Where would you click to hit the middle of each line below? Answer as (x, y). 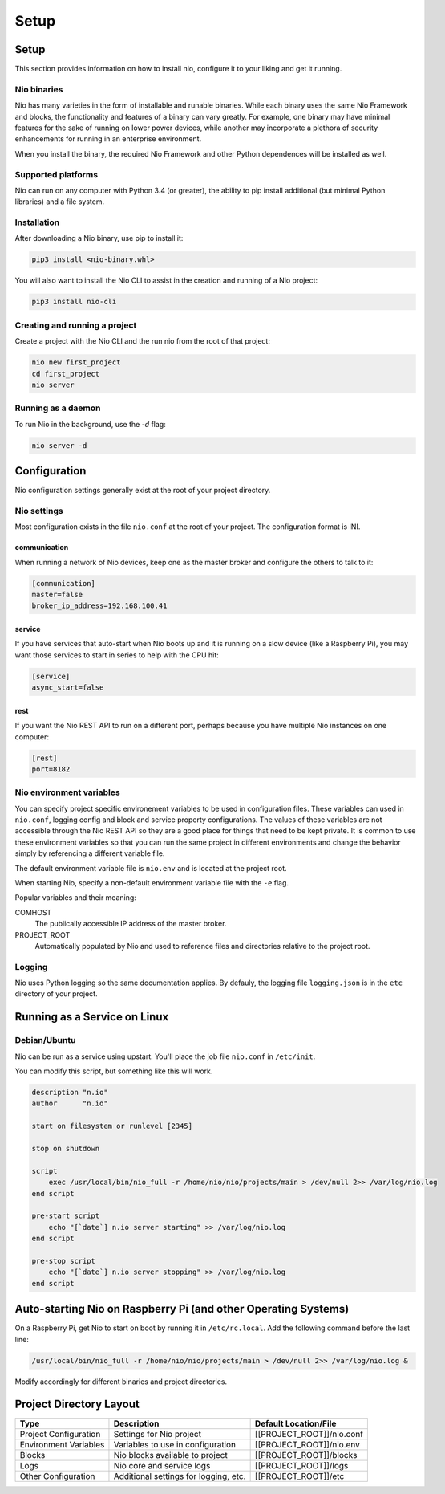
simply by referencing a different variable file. (90, 853)
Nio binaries (39, 89)
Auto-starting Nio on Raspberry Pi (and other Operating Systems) (182, 1309)
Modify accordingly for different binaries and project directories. (121, 1382)
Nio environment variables (67, 792)
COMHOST (33, 912)
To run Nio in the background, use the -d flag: (90, 424)
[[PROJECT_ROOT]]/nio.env (307, 1445)
